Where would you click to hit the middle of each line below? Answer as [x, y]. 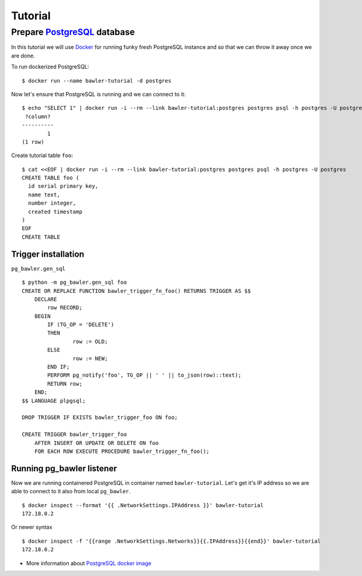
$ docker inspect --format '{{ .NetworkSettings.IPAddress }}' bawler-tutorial [143, 505]
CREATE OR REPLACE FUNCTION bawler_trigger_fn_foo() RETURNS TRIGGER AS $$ [136, 291]
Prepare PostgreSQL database [73, 32]
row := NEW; [90, 358]
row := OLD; [90, 341]
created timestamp [55, 212]
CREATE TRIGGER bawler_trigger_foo [75, 434]
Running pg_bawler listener [64, 468]
